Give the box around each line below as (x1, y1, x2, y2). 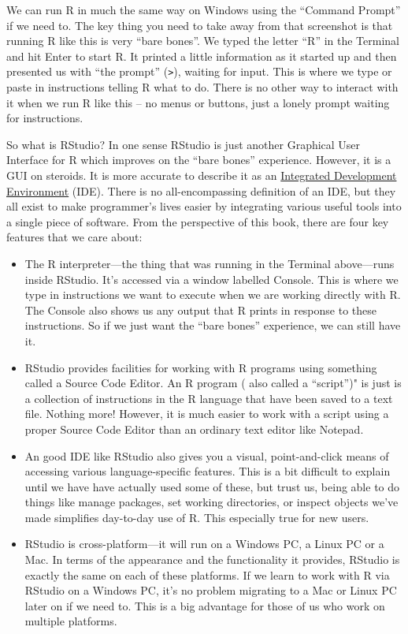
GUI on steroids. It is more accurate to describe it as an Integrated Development (6, 167, 397, 183)
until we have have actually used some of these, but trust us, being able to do (24, 478, 400, 494)
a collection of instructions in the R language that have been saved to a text (24, 390, 393, 406)
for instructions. (6, 110, 83, 126)
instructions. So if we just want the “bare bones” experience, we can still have (24, 317, 401, 334)
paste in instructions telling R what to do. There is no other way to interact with (6, 79, 399, 95)
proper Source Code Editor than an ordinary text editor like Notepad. (24, 420, 364, 437)
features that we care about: (6, 229, 143, 245)
